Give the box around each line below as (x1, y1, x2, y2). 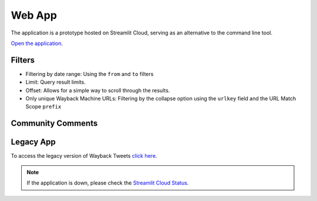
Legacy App (11, 137, 56, 147)
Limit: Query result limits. (25, 79, 86, 86)
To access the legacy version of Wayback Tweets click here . (11, 153, 157, 160)
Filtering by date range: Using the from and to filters (25, 70, 154, 77)
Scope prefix (25, 103, 62, 110)
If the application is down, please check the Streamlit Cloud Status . (26, 179, 189, 186)
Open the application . (11, 40, 63, 47)
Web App (11, 9, 57, 22)
